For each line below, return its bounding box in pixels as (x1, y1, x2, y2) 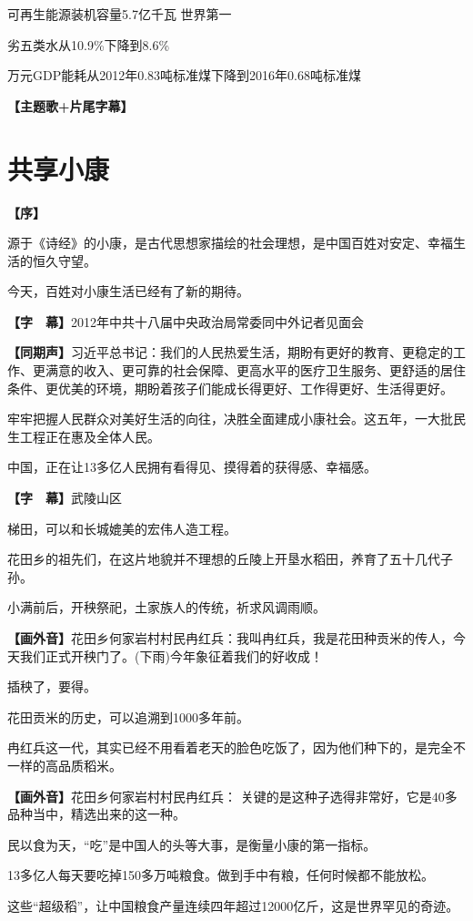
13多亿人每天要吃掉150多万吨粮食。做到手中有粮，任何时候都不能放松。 (7, 865, 434, 885)
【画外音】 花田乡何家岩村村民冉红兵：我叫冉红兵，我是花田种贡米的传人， (7, 629, 453, 647)
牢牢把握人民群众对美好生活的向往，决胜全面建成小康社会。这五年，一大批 (7, 409, 453, 428)
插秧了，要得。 (7, 677, 96, 696)
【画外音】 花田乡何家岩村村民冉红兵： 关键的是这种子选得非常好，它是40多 (7, 786, 458, 805)
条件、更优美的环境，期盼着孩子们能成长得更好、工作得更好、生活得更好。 (7, 378, 453, 397)
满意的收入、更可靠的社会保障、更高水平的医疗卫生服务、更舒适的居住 (45, 361, 466, 380)
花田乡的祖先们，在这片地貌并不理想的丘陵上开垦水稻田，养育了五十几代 (7, 549, 440, 568)
